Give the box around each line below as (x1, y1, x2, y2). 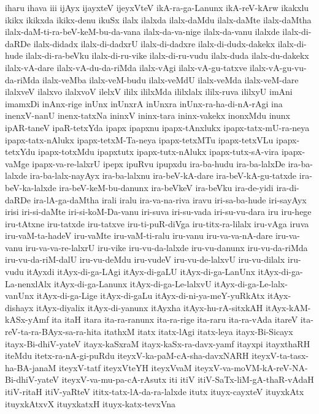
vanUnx (5, 289, 34, 302)
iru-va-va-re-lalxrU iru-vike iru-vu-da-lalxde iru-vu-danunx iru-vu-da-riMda (25, 241, 308, 254)
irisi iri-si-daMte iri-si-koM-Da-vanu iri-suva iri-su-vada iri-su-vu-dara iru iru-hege (5, 205, 312, 218)
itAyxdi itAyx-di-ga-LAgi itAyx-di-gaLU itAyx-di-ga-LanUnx (26, 265, 255, 278)
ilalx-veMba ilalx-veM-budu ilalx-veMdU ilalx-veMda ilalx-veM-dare (42, 73, 299, 86)
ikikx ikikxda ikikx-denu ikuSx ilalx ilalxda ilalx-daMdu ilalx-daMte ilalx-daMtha (5, 13, 312, 26)
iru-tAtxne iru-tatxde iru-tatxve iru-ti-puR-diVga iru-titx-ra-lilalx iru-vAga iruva (5, 217, 309, 230)
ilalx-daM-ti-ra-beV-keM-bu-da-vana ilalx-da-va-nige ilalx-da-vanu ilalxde (5, 25, 280, 38)
